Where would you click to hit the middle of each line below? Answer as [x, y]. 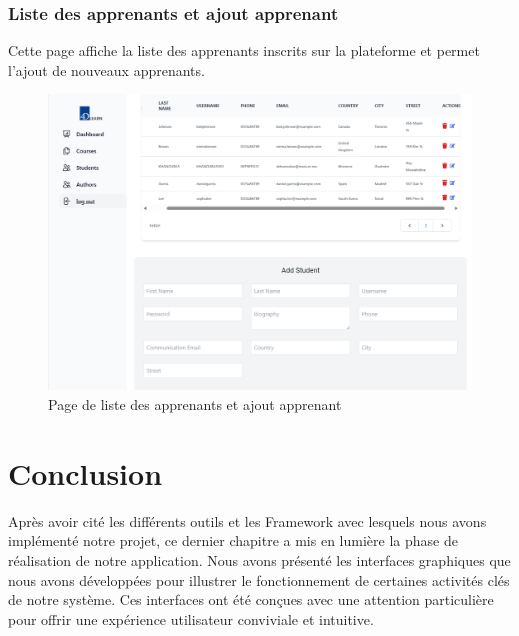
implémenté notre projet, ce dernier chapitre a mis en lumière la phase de [233, 540]
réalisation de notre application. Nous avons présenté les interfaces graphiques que [259, 559]
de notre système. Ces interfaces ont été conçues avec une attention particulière [251, 599]
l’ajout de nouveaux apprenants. [106, 69]
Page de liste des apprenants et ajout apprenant [195, 404]
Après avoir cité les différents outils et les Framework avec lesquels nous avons [247, 520]
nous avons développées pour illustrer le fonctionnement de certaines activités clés [259, 579]
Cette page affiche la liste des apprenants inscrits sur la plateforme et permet [244, 50]
